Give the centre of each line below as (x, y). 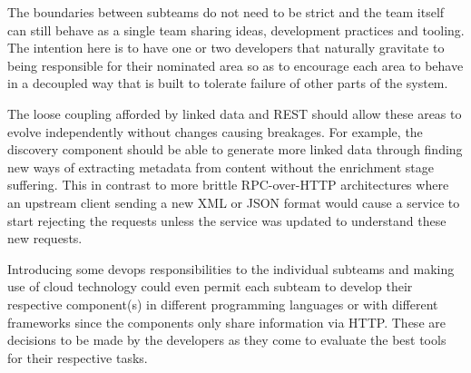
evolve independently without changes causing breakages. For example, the (215, 131)
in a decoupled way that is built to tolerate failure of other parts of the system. (228, 83)
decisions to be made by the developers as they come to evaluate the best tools (227, 340)
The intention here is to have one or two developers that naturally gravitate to (226, 48)
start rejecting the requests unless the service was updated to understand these (227, 220)
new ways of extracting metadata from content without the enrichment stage (221, 167)
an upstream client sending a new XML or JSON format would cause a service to (234, 202)
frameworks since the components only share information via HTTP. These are (226, 322)
